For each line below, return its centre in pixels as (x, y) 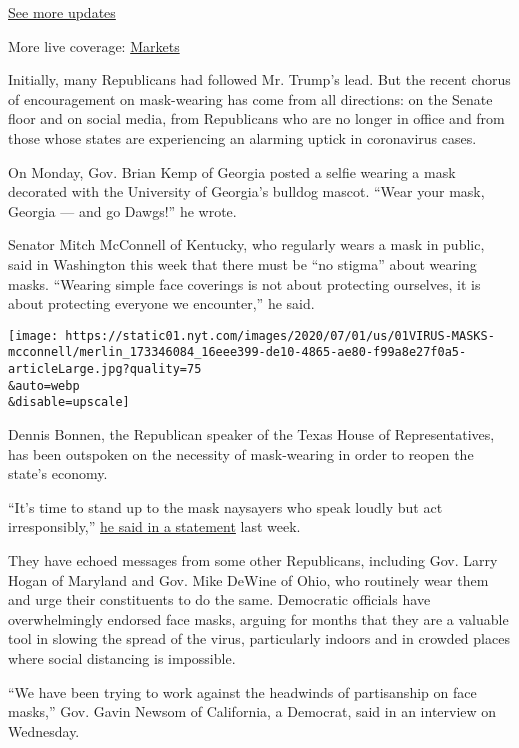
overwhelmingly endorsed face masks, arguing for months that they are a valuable (258, 618)
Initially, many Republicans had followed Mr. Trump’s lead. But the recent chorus (259, 79)
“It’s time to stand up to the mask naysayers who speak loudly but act (225, 506)
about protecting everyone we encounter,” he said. (161, 303)
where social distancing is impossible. (122, 657)
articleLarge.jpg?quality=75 (105, 369)
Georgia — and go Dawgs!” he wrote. (122, 210)
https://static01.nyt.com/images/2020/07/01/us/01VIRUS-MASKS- (280, 335)
